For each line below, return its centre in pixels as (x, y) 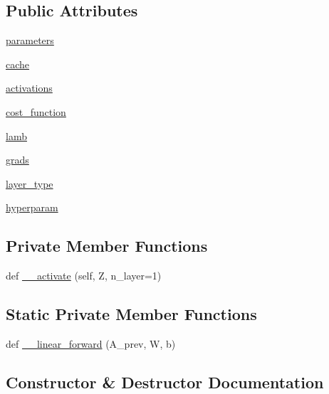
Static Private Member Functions (131, 314)
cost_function (36, 111)
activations (29, 88)
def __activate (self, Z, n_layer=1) (84, 276)
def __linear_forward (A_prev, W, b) (91, 343)
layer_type (30, 183)
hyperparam (32, 207)
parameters (30, 40)
